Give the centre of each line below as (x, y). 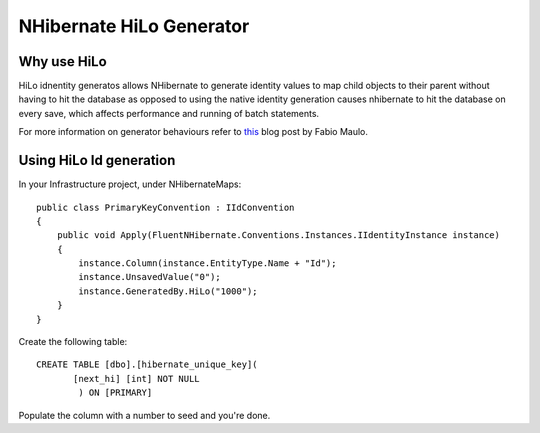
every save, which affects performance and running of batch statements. (169, 113)
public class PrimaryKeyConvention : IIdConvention (165, 207)
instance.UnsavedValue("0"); (150, 277)
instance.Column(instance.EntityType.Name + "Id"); (207, 263)
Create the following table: (73, 342)
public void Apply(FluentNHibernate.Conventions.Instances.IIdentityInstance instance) (278, 235)
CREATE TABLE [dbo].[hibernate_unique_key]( (147, 364)
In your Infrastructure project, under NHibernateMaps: (130, 184)
